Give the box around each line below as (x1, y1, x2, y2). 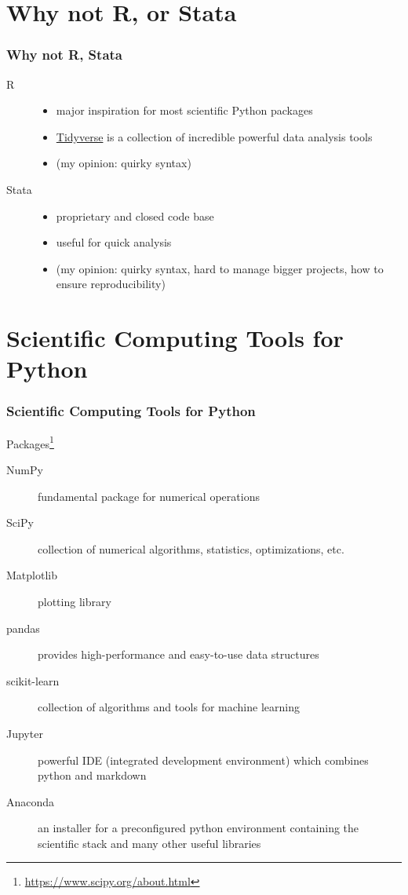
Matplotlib (6, 567, 57, 583)
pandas (6, 619, 40, 636)
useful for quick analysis (56, 234, 172, 250)
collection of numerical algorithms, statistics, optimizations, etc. (38, 540, 344, 557)
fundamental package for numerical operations (38, 488, 260, 504)
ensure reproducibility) (56, 276, 166, 292)
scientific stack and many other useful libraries (38, 835, 261, 851)
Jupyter (6, 725, 43, 741)
